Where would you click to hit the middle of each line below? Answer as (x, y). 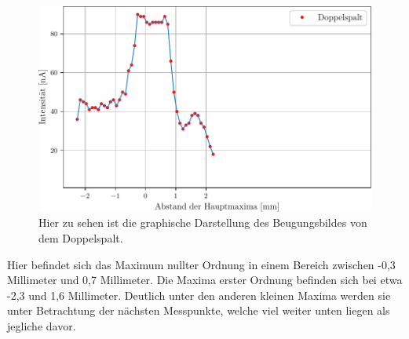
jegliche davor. (42, 325)
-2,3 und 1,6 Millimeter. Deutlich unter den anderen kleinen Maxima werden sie (199, 295)
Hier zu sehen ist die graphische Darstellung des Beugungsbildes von (203, 222)
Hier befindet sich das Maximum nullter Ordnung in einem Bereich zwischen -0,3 (201, 264)
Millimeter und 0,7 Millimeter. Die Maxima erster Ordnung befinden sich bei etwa (205, 280)
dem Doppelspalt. (81, 238)
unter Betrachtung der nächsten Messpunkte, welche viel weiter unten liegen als (199, 310)
